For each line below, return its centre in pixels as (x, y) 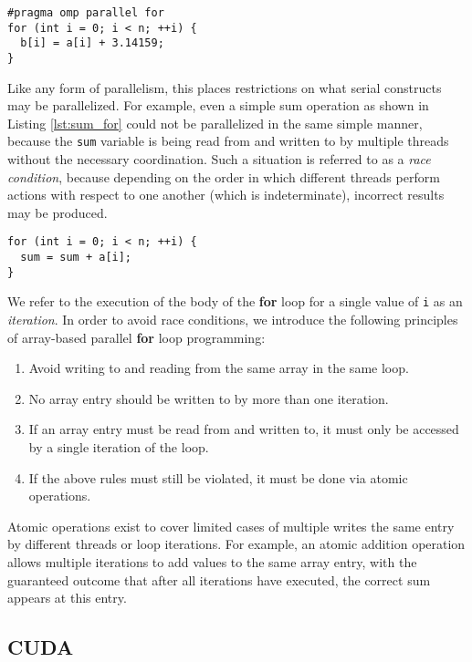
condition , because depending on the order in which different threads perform (224, 176)
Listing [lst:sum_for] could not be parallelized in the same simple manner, (215, 123)
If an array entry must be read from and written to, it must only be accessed (244, 429)
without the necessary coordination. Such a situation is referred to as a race (219, 159)
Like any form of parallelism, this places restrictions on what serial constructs (225, 87)
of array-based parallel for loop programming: (136, 337)
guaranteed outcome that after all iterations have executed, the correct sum (219, 579)
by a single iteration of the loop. (119, 447)
